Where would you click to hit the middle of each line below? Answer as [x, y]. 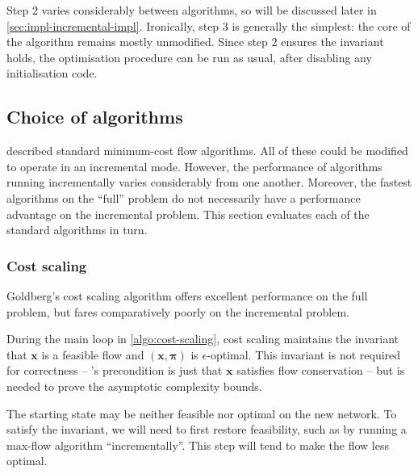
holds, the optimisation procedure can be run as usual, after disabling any [189, 57]
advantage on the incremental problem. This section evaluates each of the [188, 214]
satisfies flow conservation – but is [321, 370]
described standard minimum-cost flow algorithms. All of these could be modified [207, 151]
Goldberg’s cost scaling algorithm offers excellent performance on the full [187, 295]
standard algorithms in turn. [77, 230]
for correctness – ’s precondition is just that [115, 370]
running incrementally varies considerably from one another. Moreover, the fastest [209, 182]
